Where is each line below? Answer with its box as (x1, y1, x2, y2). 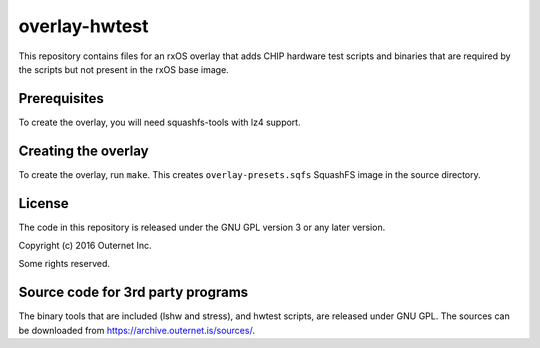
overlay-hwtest (18, 15, 149, 37)
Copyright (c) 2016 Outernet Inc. (18, 240, 152, 252)
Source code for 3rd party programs (18, 284, 249, 301)
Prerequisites (18, 90, 104, 107)
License (18, 195, 69, 212)
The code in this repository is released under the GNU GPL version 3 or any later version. (18, 221, 386, 233)
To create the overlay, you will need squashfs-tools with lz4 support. (18, 116, 301, 128)
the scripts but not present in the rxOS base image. (18, 63, 229, 75)
